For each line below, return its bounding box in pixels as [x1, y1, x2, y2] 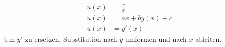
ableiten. [195, 34, 222, 44]
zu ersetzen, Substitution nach [25, 34, 117, 44]
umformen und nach [125, 34, 187, 44]
